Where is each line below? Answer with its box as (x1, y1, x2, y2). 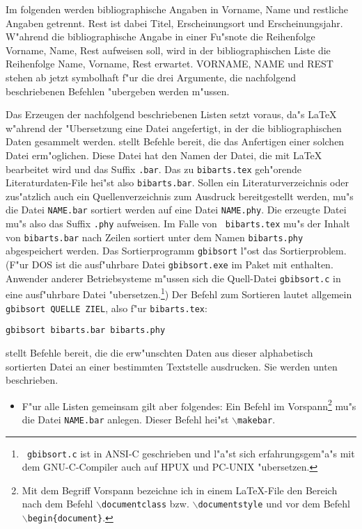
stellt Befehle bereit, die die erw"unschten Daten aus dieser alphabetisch (6, 345, 313, 359)
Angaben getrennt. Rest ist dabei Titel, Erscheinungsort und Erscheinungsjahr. (6, 15, 343, 30)
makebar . (237, 412, 276, 426)
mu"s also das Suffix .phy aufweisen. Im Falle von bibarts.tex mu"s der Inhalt (6, 216, 350, 231)
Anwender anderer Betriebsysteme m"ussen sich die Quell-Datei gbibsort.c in (6, 270, 341, 285)
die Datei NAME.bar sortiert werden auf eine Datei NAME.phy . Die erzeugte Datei (6, 202, 347, 217)
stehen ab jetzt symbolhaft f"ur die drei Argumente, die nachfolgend (6, 70, 296, 84)
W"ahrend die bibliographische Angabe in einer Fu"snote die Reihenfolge (6, 29, 315, 44)
